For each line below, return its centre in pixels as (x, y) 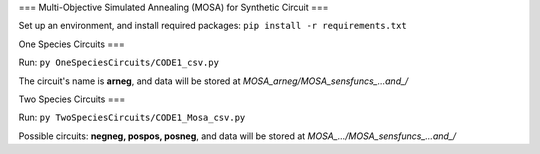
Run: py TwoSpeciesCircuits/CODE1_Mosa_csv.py (132, 117)
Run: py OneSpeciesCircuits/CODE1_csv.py (119, 62)
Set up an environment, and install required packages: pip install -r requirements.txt (212, 26)
